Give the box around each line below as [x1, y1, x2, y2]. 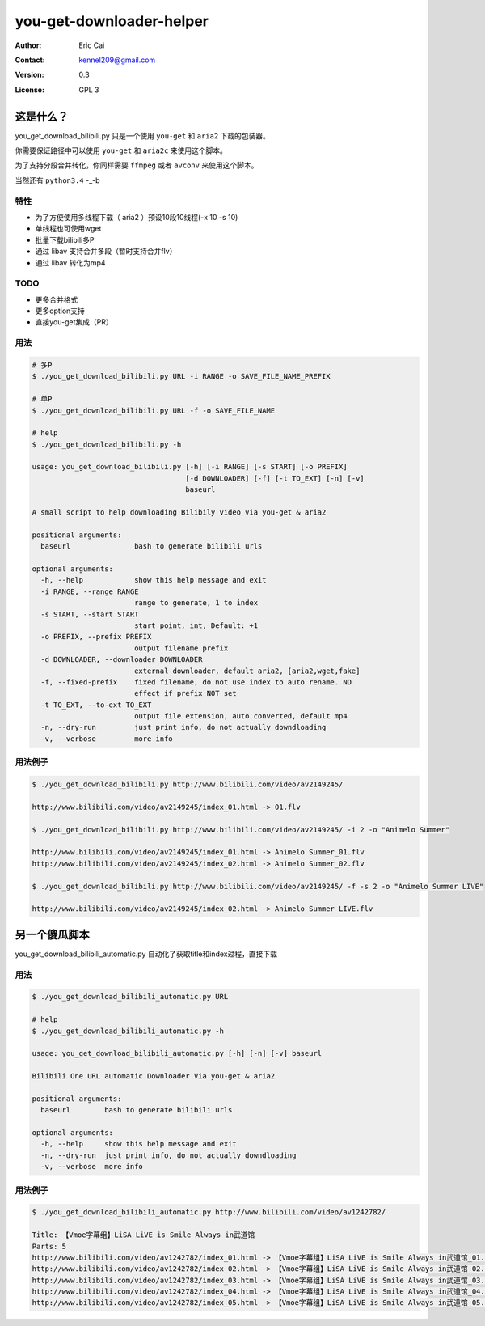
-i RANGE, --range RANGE [40, 587, 139, 596]
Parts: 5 [32, 1242, 67, 1251]
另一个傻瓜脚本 [15, 927, 90, 942]
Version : [15, 70, 44, 80]
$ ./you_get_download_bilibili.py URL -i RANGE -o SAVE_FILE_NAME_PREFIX [32, 372, 331, 381]
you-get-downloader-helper [15, 12, 209, 30]
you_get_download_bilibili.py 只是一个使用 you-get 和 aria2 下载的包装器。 [15, 130, 271, 141]
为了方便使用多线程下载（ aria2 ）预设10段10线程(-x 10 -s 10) [35, 212, 238, 222]
